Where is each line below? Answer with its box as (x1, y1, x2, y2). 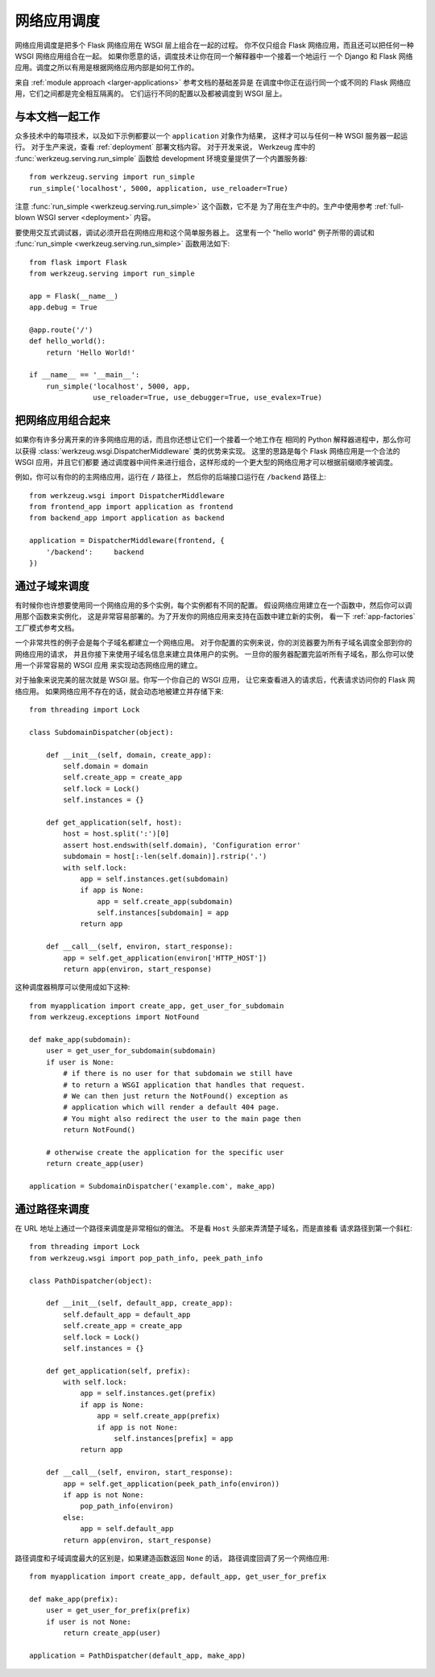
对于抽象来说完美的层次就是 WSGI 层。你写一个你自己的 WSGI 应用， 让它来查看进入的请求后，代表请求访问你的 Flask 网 (14, 675, 416, 685)
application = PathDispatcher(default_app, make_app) (29, 1651, 246, 1660)
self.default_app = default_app (63, 1310, 191, 1319)
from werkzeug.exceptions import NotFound (29, 1012, 200, 1022)
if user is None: (45, 1057, 114, 1067)
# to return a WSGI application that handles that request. (63, 1080, 305, 1090)
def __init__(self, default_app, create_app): (45, 1298, 234, 1308)
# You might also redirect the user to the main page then (63, 1114, 301, 1123)
